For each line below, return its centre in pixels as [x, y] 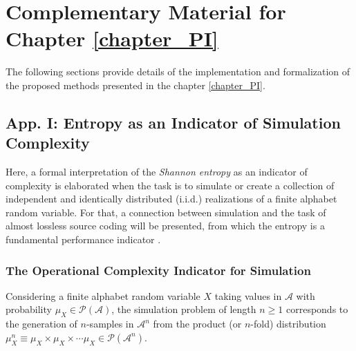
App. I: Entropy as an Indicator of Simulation [173, 122]
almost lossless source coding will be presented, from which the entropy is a [165, 226]
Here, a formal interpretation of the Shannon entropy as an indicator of [157, 172]
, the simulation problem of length [184, 309]
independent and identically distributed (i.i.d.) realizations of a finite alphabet [171, 199]
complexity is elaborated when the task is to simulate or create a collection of [170, 185]
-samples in [110, 324]
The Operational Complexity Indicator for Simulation [158, 270]
